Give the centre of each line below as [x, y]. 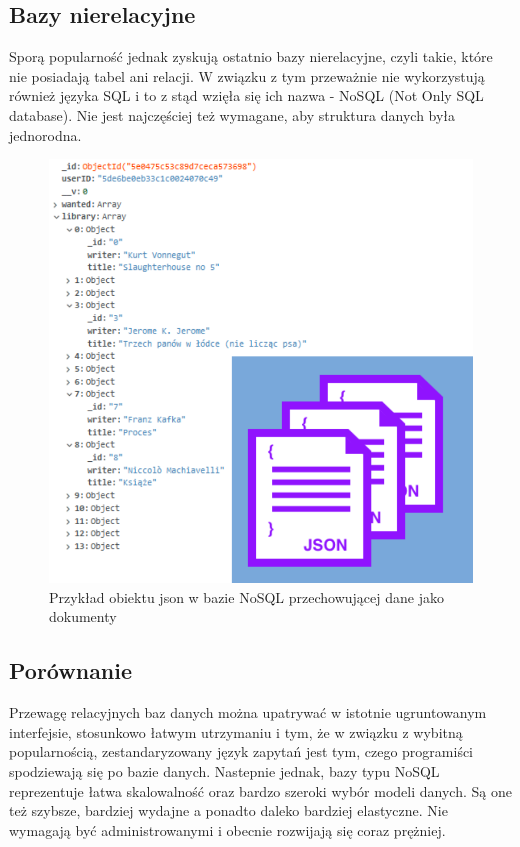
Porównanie [71, 670]
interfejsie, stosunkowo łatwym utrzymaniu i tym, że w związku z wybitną [236, 731]
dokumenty [83, 616]
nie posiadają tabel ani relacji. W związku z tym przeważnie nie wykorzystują [247, 75]
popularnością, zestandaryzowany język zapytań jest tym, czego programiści [241, 751]
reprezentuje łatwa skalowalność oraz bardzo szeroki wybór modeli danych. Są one [260, 790]
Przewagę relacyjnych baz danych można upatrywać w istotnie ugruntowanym [248, 712]
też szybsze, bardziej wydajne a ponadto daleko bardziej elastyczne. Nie [228, 810]
